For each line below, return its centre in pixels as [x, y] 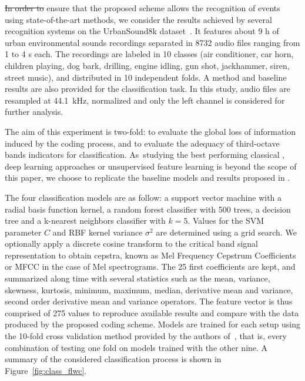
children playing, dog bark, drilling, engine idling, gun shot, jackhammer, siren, [147, 65]
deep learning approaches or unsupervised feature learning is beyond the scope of [151, 166]
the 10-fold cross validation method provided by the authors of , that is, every [146, 336]
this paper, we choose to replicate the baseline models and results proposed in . [148, 178]
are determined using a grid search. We [226, 232]
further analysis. [34, 112]
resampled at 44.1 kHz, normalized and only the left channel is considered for [145, 100]
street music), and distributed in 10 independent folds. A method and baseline [146, 77]
